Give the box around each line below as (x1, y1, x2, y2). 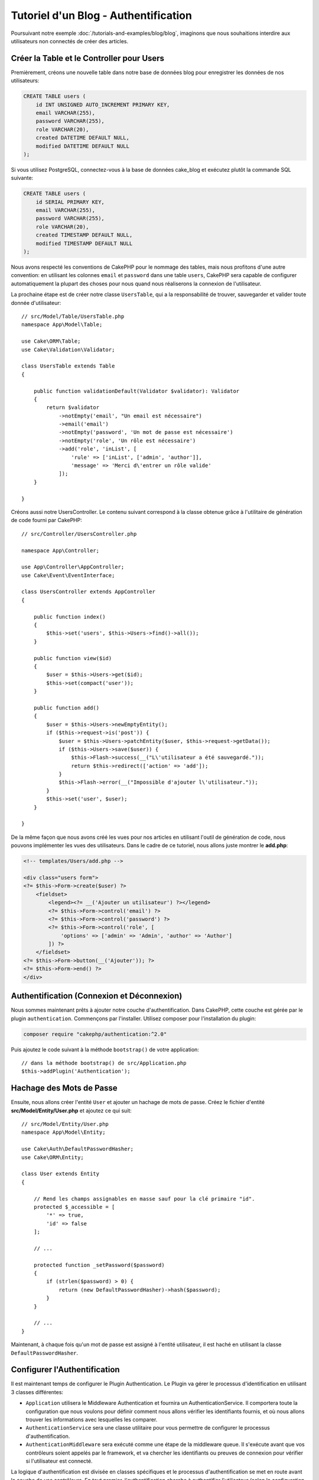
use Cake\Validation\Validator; (21, 346, 115, 353)
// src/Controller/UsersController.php (21, 530, 137, 537)
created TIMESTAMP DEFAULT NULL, (35, 231, 133, 239)
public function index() (33, 613, 106, 620)
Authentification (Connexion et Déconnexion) (11, 991, 183, 1001)
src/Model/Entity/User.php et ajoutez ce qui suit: (11, 1107, 132, 1114)
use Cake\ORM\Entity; (21, 1154, 84, 1160)
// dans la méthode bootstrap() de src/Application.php (21, 1060, 187, 1066)
